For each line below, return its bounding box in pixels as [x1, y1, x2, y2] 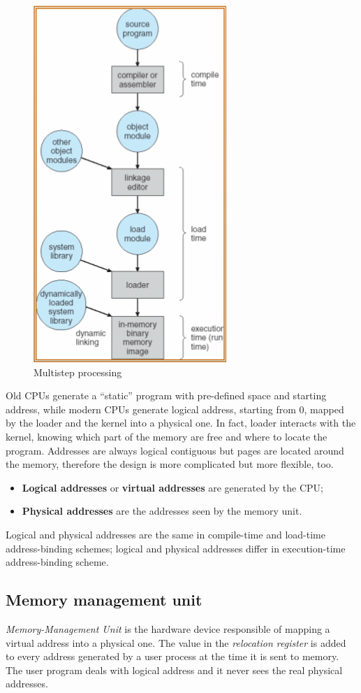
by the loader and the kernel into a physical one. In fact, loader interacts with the [6, 415, 356, 430]
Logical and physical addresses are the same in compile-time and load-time [6, 527, 325, 541]
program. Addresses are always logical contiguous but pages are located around [6, 443, 344, 457]
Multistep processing [34, 364, 122, 379]
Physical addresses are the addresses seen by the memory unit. [22, 503, 302, 518]
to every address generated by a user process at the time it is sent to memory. [6, 649, 339, 664]
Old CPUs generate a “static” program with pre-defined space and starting [6, 388, 327, 403]
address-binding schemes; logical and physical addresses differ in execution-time [6, 541, 346, 555]
